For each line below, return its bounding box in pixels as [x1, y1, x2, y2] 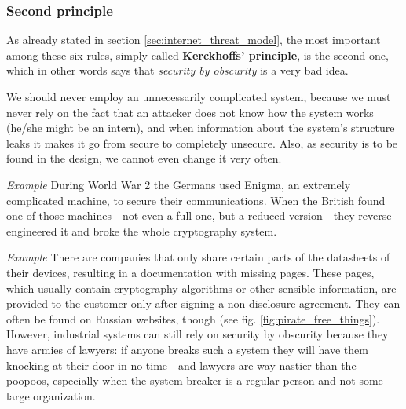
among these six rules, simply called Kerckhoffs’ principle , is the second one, [6, 46, 389, 63]
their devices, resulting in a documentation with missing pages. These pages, [6, 264, 375, 280]
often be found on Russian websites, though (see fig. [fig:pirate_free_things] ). [6, 310, 380, 327]
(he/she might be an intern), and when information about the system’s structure [6, 119, 395, 136]
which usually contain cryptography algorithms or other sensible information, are [6, 279, 397, 296]
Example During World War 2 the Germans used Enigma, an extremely [6, 176, 351, 192]
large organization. [6, 387, 96, 404]
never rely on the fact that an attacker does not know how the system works [6, 104, 374, 120]
